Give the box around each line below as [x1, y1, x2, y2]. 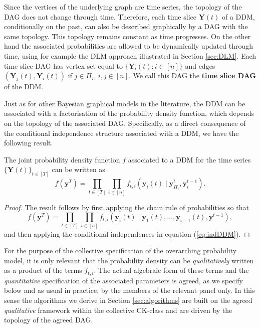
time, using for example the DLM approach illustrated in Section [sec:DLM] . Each [4, 50, 256, 61]
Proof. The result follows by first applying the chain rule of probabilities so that [4, 202, 249, 212]
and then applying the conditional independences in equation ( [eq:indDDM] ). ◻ [4, 228, 250, 239]
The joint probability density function [4, 154, 120, 165]
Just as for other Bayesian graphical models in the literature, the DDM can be [4, 98, 245, 108]
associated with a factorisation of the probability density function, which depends [4, 108, 254, 118]
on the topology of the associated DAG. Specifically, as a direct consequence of [4, 117, 246, 128]
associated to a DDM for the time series [128, 154, 251, 165]
